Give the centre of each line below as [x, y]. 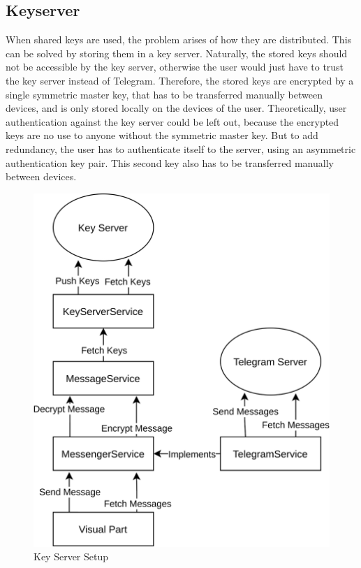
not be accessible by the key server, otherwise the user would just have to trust [175, 67]
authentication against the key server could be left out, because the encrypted [172, 121]
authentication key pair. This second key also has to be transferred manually [170, 162]
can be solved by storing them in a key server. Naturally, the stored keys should [177, 53]
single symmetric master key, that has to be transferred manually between [164, 94]
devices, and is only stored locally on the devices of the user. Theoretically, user [176, 108]
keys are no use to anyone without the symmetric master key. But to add [162, 135]
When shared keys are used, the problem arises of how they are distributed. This [179, 39]
